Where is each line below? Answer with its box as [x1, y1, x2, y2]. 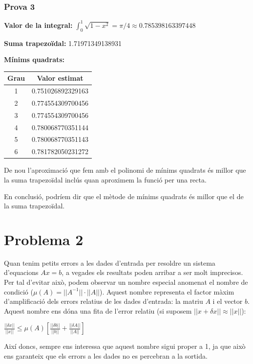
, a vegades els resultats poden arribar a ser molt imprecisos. [62, 267, 243, 277]
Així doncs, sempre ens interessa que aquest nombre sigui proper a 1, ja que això [4, 341, 246, 351]
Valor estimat [37, 73, 84, 83]
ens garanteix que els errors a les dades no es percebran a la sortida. [4, 351, 208, 361]
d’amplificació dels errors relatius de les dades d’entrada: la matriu [4, 296, 203, 306]
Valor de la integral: [4, 20, 73, 30]
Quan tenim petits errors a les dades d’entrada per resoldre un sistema [4, 257, 215, 268]
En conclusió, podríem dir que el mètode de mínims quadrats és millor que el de [4, 191, 244, 201]
